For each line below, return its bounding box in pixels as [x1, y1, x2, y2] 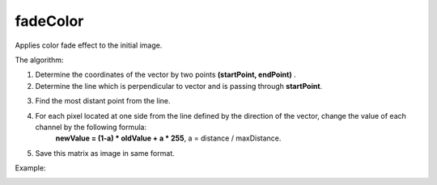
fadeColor [15, 12, 84, 30]
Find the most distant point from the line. [35, 96, 171, 106]
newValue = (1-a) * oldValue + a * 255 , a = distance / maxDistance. [55, 133, 282, 143]
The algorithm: [15, 55, 64, 65]
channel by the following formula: [35, 122, 147, 132]
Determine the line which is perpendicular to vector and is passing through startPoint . [35, 81, 323, 90]
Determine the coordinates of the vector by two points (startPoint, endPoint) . [35, 69, 296, 80]
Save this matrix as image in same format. [35, 148, 175, 158]
